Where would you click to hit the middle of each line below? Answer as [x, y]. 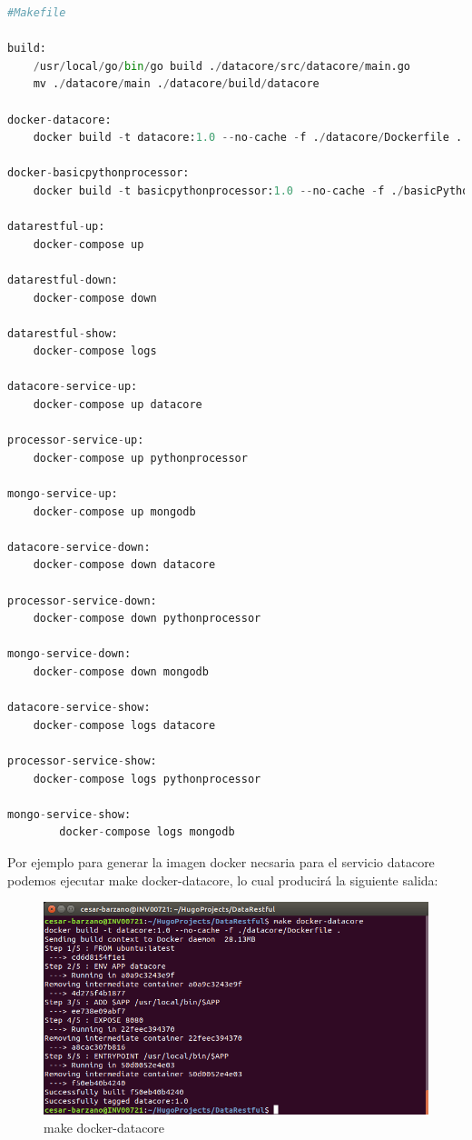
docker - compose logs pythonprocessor [147, 779]
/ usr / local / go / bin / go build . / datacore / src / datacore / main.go [222, 66]
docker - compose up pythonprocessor [140, 458]
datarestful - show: [63, 333]
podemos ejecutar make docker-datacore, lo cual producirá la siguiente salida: [223, 880]
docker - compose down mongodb [121, 671]
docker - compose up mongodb [114, 511]
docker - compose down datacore [124, 565]
